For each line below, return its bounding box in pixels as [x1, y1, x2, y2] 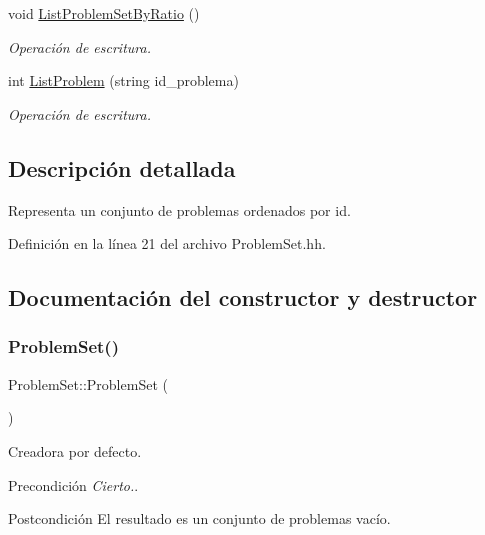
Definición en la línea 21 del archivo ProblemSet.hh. [8, 233, 326, 254]
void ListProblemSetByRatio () [8, 3, 200, 23]
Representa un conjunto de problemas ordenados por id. [8, 199, 351, 220]
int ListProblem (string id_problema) [8, 70, 239, 91]
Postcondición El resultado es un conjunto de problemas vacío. [8, 508, 391, 529]
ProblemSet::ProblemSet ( [8, 373, 168, 394]
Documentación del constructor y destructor [8, 282, 478, 313]
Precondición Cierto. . [8, 474, 139, 495]
